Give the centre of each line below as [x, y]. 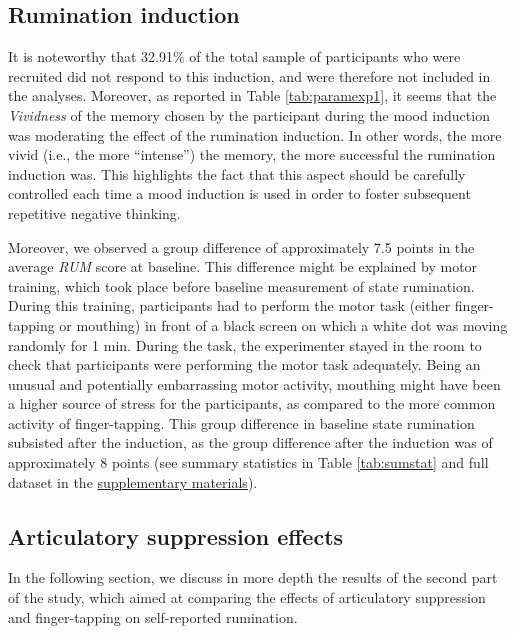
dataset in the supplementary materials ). [133, 481]
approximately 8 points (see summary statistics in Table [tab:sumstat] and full [248, 462]
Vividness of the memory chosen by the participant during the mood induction [249, 114]
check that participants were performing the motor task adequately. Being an [244, 364]
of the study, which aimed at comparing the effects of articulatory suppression [247, 597]
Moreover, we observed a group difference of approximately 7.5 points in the [241, 246]
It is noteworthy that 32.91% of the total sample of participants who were [234, 56]
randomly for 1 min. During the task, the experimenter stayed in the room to [245, 344]
